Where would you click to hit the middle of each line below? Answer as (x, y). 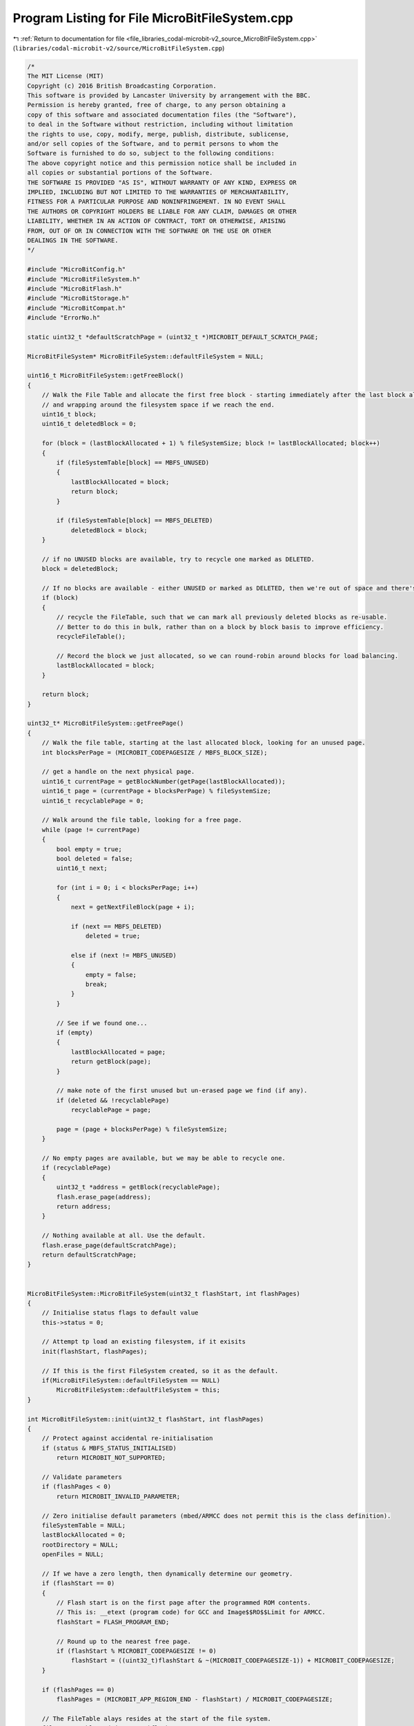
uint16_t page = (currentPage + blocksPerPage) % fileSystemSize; (157, 791)
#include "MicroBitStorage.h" (78, 298)
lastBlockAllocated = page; (118, 1052)
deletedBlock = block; (109, 530)
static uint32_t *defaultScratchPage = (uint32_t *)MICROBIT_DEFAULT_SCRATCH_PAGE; (173, 337)
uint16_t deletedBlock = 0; (89, 424)
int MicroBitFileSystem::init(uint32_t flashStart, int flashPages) (146, 1419)
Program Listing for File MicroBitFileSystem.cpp (153, 18)
